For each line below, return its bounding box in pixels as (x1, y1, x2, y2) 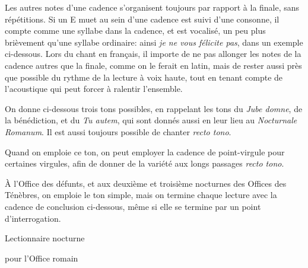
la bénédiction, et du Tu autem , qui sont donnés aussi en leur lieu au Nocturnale (5, 114, 297, 126)
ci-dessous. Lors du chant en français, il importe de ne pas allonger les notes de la (5, 47, 301, 60)
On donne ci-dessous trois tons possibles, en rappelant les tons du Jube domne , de (5, 102, 303, 114)
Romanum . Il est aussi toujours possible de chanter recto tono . (5, 125, 231, 138)
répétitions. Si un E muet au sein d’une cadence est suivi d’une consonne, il (5, 12, 280, 25)
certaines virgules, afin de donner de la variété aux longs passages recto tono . (5, 157, 284, 170)
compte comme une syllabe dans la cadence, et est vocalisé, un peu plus (5, 24, 266, 37)
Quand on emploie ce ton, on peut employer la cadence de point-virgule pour (5, 145, 285, 158)
